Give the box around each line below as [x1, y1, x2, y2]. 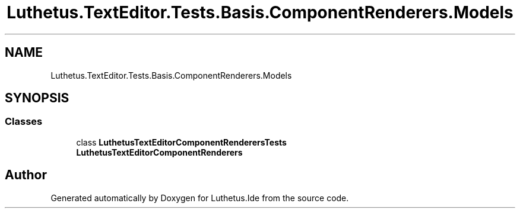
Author [5, 167, 47, 183]
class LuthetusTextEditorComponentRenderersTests [76, 137, 287, 147]
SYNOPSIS [5, 91, 69, 106]
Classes [5, 115, 43, 128]
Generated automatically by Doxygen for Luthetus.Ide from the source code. [50, 192, 349, 203]
